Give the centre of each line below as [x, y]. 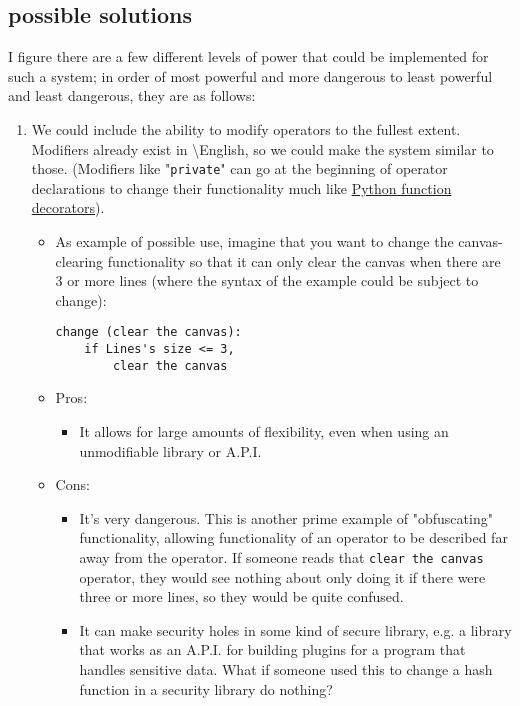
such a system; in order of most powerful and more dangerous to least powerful [250, 75]
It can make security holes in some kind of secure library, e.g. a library [295, 629]
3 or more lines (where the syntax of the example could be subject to [267, 280]
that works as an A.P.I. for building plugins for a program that [272, 649]
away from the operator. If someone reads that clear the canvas [281, 556]
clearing [79, 260]
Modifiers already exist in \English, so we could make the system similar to [262, 148]
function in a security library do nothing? [206, 688]
